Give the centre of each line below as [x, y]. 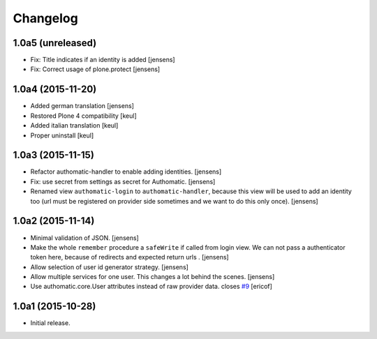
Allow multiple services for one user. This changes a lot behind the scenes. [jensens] [153, 277]
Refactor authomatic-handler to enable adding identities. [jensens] [126, 172]
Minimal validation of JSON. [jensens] [84, 238]
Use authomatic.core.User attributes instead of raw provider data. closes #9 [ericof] [151, 287]
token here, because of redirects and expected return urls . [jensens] [130, 257]
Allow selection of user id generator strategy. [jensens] [109, 267]
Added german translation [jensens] [82, 106]
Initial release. [50, 323]
